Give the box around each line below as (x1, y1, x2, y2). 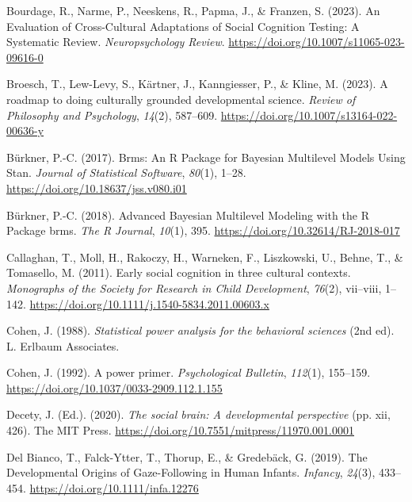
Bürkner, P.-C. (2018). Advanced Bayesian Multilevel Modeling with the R (6, 206, 369, 223)
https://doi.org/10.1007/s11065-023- (228, 33, 405, 50)
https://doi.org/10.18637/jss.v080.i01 (6, 179, 187, 196)
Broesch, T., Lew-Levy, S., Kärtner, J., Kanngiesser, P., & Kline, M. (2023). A (6, 75, 388, 92)
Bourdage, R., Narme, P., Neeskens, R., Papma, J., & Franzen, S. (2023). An (6, 2, 380, 18)
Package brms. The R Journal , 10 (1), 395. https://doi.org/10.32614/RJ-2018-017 (6, 222, 400, 239)
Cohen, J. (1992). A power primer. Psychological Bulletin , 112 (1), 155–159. (6, 364, 371, 381)
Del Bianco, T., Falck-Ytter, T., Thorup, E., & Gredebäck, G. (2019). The (6, 448, 368, 465)
